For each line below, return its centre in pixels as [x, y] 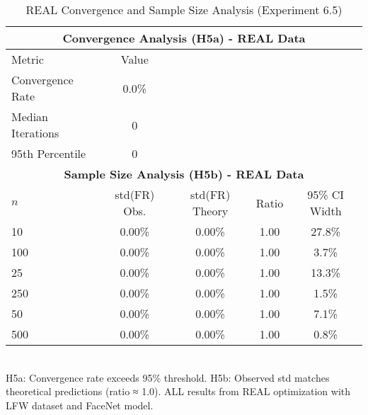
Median [30, 116]
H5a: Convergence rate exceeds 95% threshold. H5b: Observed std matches [168, 377]
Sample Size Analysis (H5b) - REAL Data [184, 174]
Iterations [35, 133]
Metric [28, 59]
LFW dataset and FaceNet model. [80, 405]
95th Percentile [49, 153]
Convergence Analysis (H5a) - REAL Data [184, 38]
